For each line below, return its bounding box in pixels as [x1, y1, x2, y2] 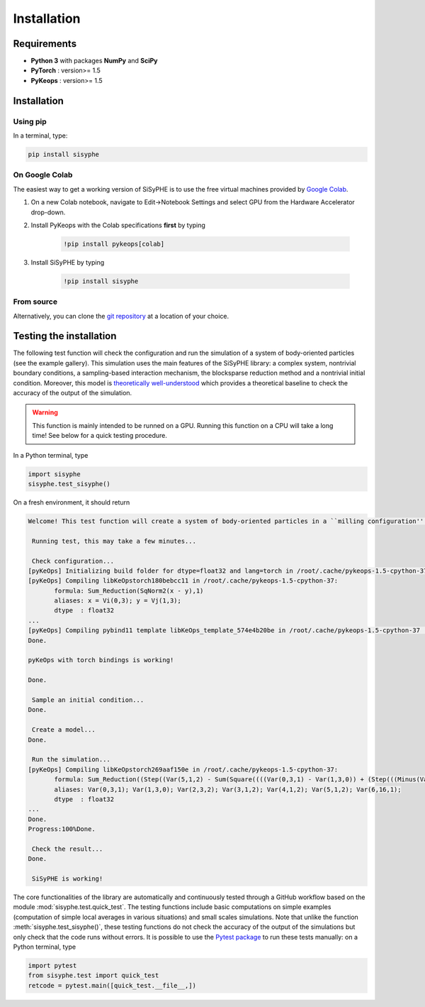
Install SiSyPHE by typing [30, 258, 105, 266]
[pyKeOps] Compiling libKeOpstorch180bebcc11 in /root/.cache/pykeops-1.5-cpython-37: [28, 577, 339, 585]
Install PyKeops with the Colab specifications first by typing [30, 221, 205, 229]
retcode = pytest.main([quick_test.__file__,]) [28, 981, 196, 989]
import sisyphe [28, 470, 81, 478]
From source [13, 297, 58, 307]
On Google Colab [13, 170, 73, 180]
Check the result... [32, 844, 103, 853]
